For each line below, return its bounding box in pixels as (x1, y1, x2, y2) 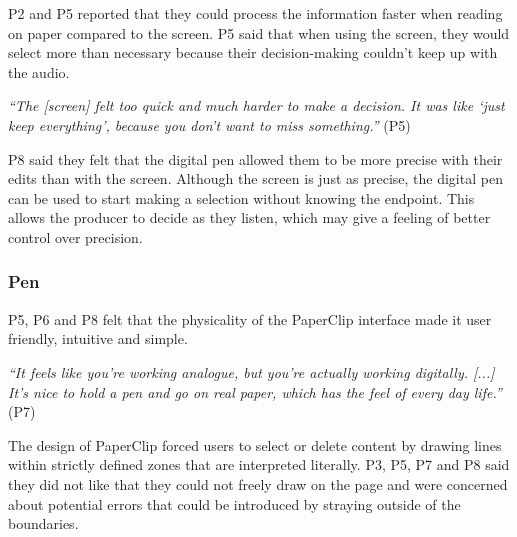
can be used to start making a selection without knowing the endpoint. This (8, 187, 475, 208)
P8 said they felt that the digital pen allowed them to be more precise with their (8, 148, 503, 169)
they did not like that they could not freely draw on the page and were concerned (8, 473, 508, 494)
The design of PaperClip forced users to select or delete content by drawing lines (8, 434, 502, 455)
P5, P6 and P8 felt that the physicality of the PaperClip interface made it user (8, 308, 492, 329)
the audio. (8, 61, 70, 82)
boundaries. (8, 513, 79, 534)
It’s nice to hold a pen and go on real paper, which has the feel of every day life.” (8, 381, 502, 402)
